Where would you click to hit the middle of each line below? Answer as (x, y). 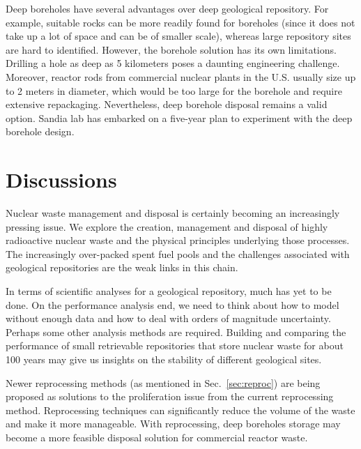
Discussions (61, 180)
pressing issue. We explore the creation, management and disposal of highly (167, 226)
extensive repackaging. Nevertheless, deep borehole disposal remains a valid (167, 104)
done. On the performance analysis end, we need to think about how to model (172, 304)
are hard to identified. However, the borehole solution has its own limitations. (171, 49)
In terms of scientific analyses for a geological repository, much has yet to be (169, 291)
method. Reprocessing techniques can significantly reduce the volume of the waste (180, 410)
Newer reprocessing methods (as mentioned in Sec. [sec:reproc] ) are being (163, 382)
